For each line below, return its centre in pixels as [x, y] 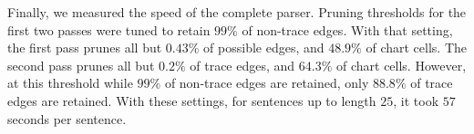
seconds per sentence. [67, 118]
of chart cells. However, [401, 65]
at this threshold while [70, 83]
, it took [416, 100]
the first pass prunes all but [85, 48]
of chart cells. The [416, 48]
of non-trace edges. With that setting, [347, 29]
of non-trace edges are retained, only [267, 83]
